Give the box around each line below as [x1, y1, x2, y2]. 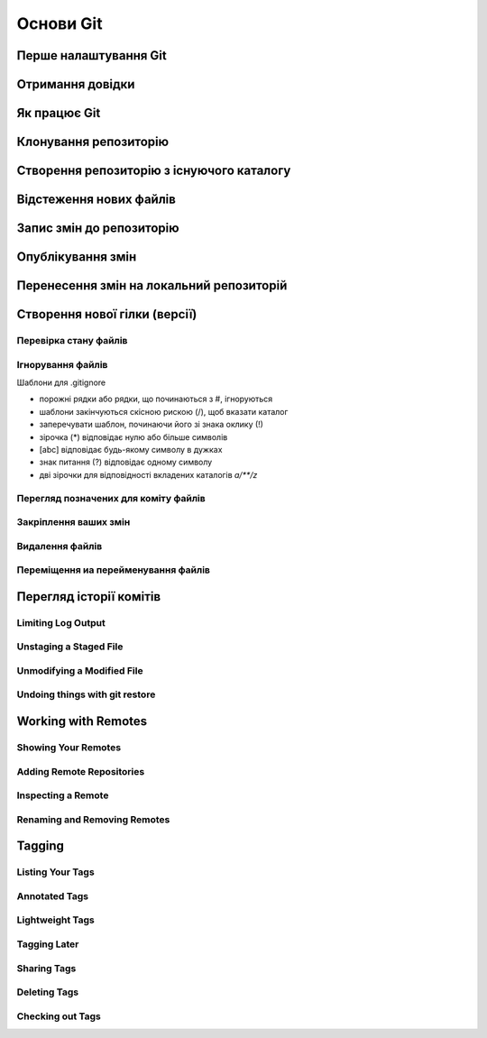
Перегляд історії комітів [16, 589, 161, 604]
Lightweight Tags [16, 914, 95, 926]
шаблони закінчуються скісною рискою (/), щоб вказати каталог [39, 406, 289, 417]
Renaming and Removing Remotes [16, 813, 170, 825]
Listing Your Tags [16, 866, 95, 878]
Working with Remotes [16, 713, 148, 730]
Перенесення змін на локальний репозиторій [16, 278, 288, 293]
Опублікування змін [16, 249, 137, 265]
